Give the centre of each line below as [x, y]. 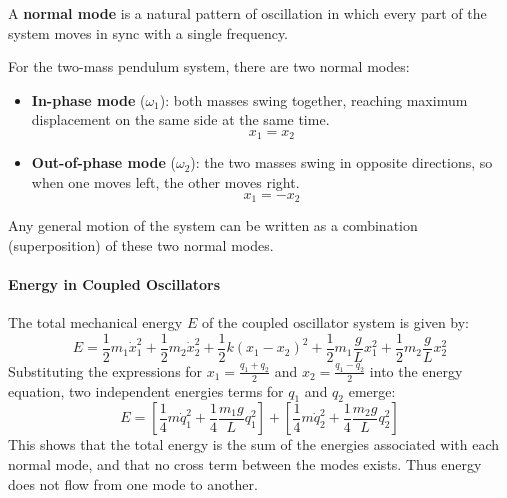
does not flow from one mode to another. [133, 483]
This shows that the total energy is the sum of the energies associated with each [254, 444]
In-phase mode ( [88, 99]
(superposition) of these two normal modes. [141, 244]
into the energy [416, 370]
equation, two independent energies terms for [146, 390]
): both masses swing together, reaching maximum [313, 99]
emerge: [372, 390]
